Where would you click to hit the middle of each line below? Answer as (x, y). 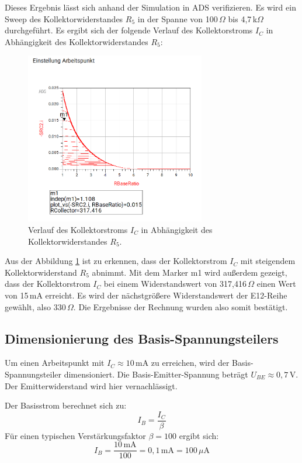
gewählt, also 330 (35, 306)
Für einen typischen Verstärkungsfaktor (75, 435)
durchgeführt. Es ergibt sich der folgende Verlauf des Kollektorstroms (129, 30)
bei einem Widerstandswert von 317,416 (175, 284)
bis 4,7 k (243, 18)
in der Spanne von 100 (178, 18)
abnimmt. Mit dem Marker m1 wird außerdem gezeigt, (190, 272)
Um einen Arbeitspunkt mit (55, 363)
